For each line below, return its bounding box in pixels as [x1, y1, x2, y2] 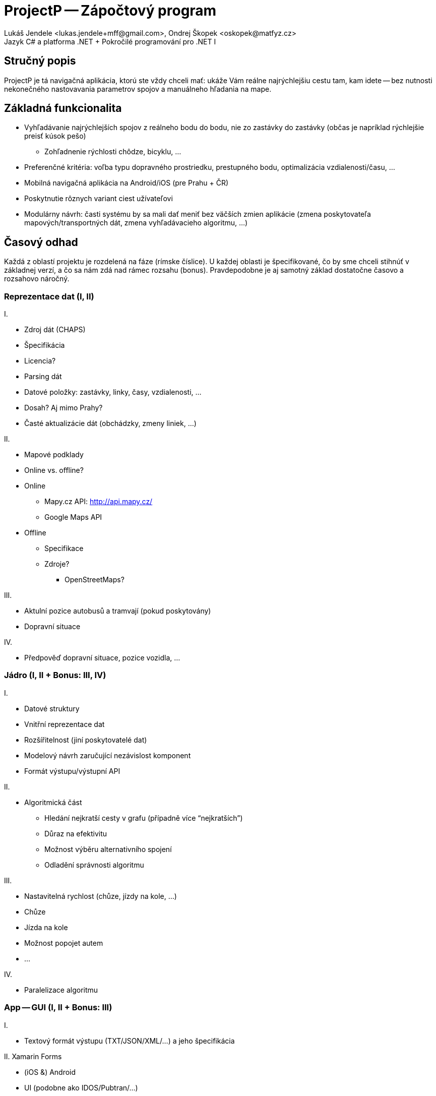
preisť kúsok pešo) [24, 132, 86, 141]
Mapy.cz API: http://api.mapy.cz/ [44, 497, 153, 506]
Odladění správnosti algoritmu [44, 860, 144, 869]
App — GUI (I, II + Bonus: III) [4, 1002, 112, 1013]
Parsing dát [24, 372, 62, 381]
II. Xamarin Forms [4, 1052, 62, 1061]
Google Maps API [44, 513, 102, 522]
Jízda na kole [24, 923, 68, 932]
